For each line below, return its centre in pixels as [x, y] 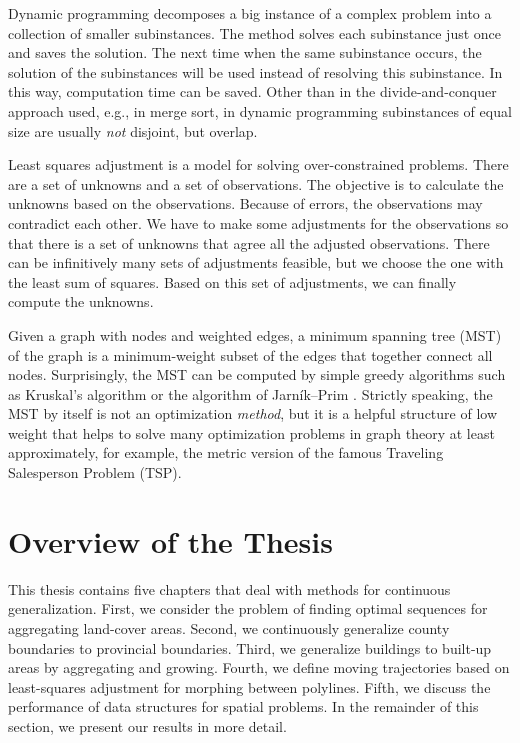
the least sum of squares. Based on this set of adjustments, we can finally [232, 281]
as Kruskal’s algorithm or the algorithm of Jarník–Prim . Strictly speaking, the [250, 393]
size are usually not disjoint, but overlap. [133, 130]
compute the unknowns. [81, 301]
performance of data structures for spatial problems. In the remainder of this [243, 706]
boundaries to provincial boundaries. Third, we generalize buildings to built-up [250, 647]
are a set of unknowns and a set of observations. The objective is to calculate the [256, 183]
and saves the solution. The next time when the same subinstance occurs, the [245, 52]
